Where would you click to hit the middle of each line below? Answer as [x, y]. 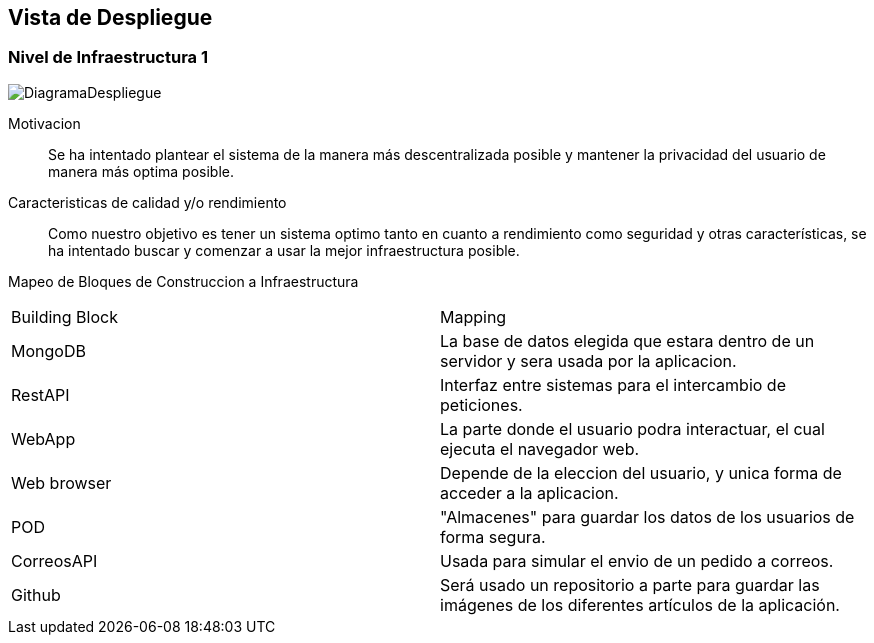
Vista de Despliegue [110, 17]
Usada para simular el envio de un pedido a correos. [637, 560]
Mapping [473, 316]
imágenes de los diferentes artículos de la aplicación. [640, 604]
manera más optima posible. [141, 171]
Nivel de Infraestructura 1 [108, 57]
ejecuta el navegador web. [540, 448]
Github [36, 594]
